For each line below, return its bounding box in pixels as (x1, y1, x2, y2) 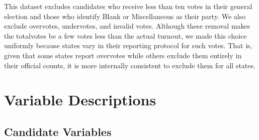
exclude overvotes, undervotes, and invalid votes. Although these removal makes (4, 21, 250, 31)
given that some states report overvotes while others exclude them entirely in (4, 50, 242, 60)
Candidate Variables (4, 123, 112, 139)
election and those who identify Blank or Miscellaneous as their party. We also (4, 11, 246, 21)
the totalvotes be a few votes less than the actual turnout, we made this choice (4, 30, 247, 41)
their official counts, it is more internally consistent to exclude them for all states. (4, 60, 255, 70)
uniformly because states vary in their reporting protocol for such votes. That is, (4, 40, 252, 51)
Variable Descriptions (4, 89, 156, 110)
